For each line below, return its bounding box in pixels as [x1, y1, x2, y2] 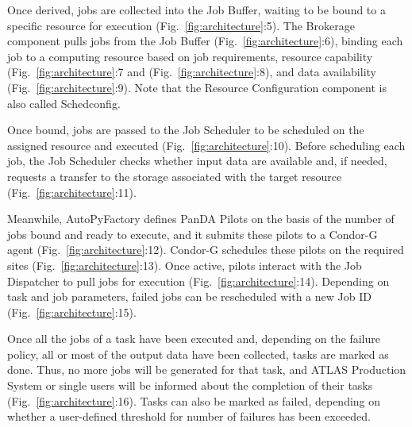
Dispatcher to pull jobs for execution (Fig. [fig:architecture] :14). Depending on [7, 272, 390, 289]
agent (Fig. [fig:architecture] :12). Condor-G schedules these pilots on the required [7, 241, 404, 258]
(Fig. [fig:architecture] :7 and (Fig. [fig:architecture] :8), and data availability [7, 63, 376, 80]
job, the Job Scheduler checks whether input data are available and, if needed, [7, 152, 387, 169]
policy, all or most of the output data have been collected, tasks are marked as [7, 345, 389, 362]
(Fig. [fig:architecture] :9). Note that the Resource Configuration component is [7, 79, 387, 95]
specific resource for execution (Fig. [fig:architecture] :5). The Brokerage [7, 17, 355, 33]
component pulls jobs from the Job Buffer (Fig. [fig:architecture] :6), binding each [7, 33, 403, 49]
